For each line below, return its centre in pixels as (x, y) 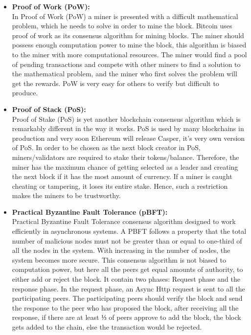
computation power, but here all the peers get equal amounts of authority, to (127, 269)
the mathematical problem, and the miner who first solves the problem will (125, 74)
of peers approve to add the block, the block (175, 317)
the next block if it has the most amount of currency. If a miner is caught (122, 176)
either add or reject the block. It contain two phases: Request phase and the (126, 279)
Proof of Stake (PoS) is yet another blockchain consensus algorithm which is (126, 119)
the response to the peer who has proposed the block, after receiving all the (125, 307)
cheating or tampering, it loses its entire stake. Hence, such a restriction (120, 186)
